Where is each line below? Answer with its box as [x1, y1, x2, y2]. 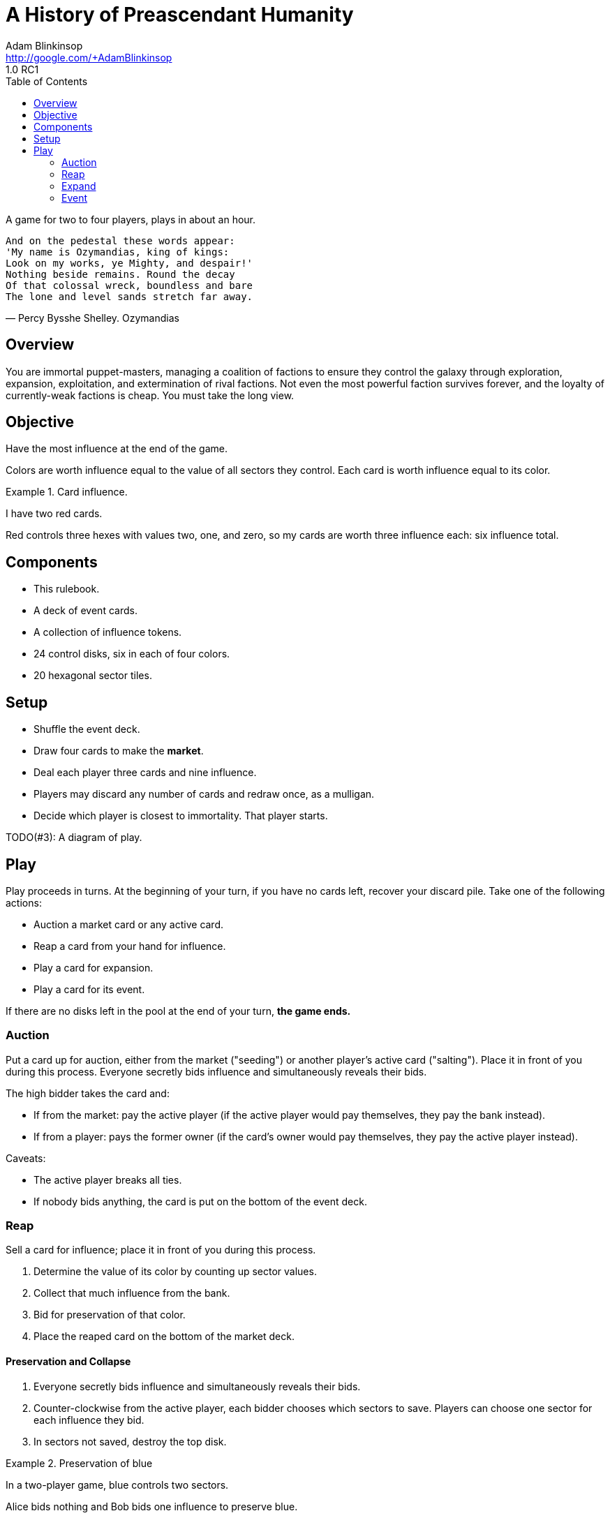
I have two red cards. [6, 507, 103, 520]
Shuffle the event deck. [34, 723, 140, 736]
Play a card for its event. [34, 983, 145, 995]
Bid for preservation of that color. [34, 1309, 186, 1321]
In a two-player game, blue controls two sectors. [6, 1478, 229, 1491]
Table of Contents [6, 75, 88, 87]
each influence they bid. [34, 1413, 144, 1426]
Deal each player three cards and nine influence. [34, 766, 257, 779]
